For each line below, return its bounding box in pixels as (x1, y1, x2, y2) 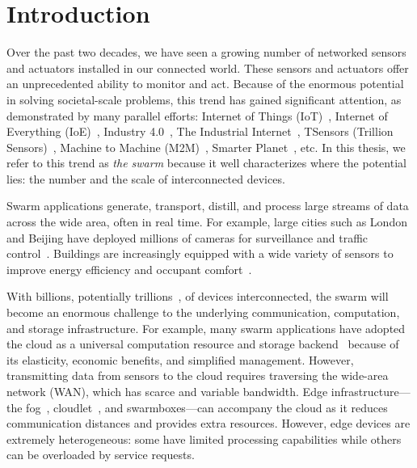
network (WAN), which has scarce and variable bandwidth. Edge (6, 383, 328, 399)
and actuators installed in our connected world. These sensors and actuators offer (6, 59, 409, 76)
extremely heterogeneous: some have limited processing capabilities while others (6, 430, 402, 447)
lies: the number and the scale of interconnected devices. (6, 170, 285, 187)
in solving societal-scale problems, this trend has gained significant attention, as (6, 91, 402, 108)
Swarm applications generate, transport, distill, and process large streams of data (6, 197, 409, 214)
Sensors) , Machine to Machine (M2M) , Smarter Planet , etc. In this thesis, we (6, 138, 406, 155)
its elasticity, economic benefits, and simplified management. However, (6, 351, 354, 368)
